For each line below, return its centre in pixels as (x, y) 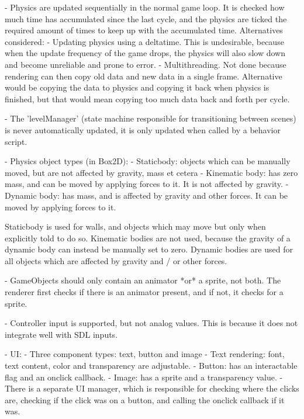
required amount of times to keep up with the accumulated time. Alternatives (144, 30)
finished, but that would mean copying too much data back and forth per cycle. (147, 98)
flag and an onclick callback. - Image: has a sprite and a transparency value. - (144, 377)
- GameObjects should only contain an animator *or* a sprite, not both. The (143, 280)
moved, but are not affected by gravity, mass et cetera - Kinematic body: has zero (151, 172)
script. (16, 141)
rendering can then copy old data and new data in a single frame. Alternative (144, 76)
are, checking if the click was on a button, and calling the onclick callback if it (145, 399)
